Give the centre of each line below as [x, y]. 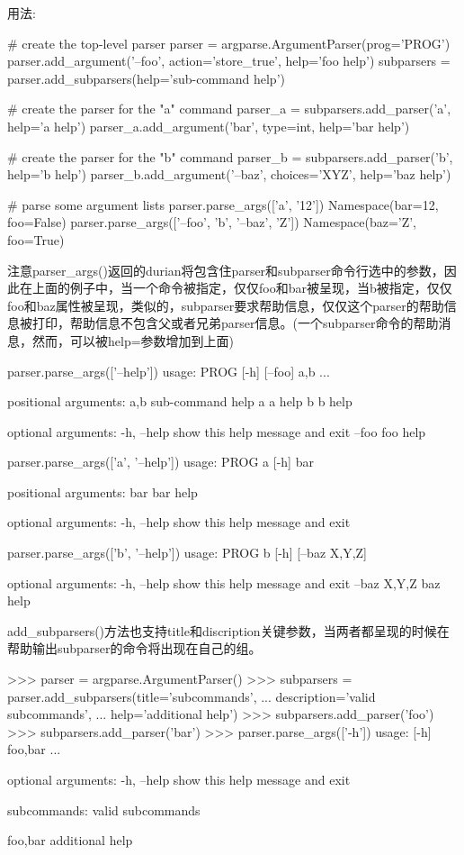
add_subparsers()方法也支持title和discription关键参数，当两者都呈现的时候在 [228, 630]
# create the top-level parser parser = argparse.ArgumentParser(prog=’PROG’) [229, 43]
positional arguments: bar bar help [103, 491]
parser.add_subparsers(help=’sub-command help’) [146, 78]
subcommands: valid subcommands [104, 810]
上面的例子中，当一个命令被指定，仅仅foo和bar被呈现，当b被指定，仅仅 [242, 288]
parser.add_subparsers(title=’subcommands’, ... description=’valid [192, 696]
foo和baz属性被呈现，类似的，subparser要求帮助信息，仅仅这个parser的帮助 [226, 305]
